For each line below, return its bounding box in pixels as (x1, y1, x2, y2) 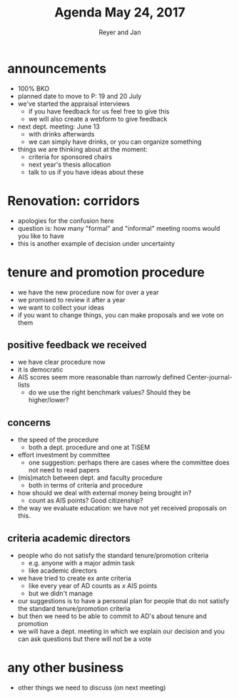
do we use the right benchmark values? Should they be (28, 388, 191, 397)
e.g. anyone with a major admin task (28, 559, 136, 567)
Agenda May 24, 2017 (54, 4, 185, 21)
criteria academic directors (7, 532, 131, 544)
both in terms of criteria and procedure (28, 481, 143, 490)
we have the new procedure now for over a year (17, 287, 159, 297)
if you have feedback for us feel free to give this (28, 106, 170, 115)
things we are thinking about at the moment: (17, 144, 148, 154)
